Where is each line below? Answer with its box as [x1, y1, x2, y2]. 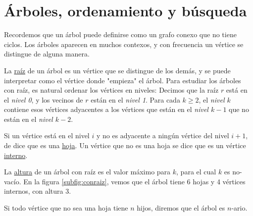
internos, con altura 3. [4, 186, 71, 196]
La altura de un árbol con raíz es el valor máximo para [4, 166, 171, 177]
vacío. [4, 176, 21, 186]
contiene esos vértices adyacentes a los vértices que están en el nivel [4, 104, 208, 114]
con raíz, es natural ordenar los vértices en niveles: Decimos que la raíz [4, 85, 219, 95]
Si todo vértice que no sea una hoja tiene [4, 203, 128, 213]
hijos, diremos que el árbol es [137, 203, 225, 213]
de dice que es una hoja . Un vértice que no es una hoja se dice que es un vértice [4, 140, 246, 151]
